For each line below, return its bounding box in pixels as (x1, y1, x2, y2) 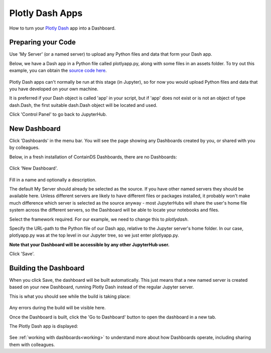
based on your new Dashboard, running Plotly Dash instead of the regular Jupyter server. (9, 284, 194, 290)
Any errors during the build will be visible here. (9, 305, 106, 311)
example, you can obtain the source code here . (9, 68, 107, 74)
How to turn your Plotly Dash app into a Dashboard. (9, 25, 116, 31)
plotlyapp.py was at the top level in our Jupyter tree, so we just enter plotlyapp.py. (9, 232, 179, 238)
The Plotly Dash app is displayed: (9, 323, 78, 329)
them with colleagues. (9, 341, 55, 347)
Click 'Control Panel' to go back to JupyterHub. (9, 111, 107, 117)
